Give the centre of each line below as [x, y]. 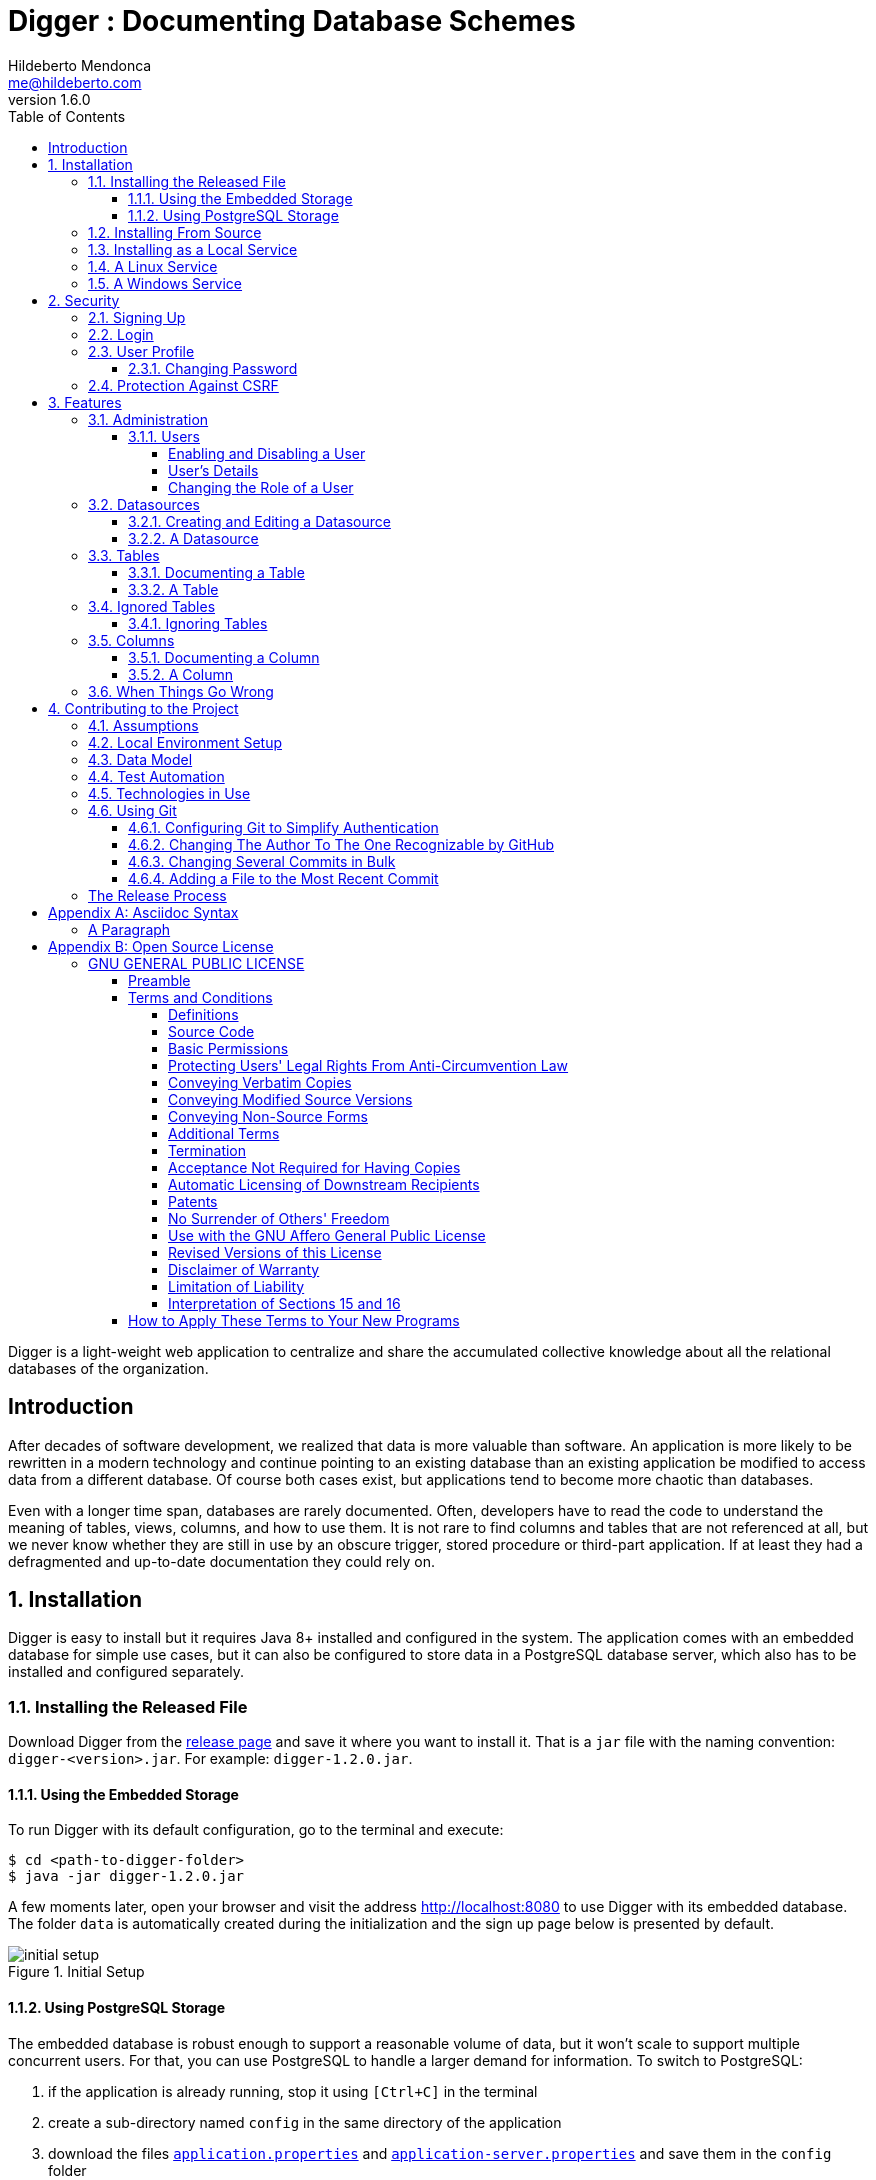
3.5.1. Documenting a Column [224, 657]
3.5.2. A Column [181, 674]
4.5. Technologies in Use [169, 793]
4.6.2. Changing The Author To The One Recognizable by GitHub [341, 844]
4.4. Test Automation [156, 776]
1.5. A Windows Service [165, 283]
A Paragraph [129, 929]
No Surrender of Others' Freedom [279, 1218]
